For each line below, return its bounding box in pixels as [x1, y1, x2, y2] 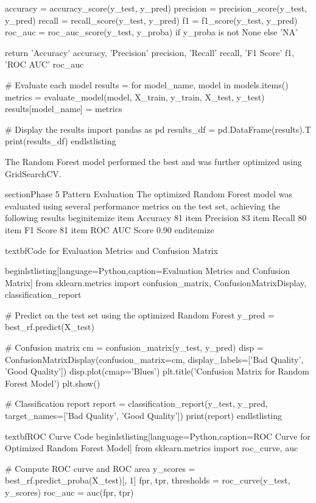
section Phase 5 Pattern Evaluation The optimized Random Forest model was [5, 188, 292, 200]
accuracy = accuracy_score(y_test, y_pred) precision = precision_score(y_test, [5, 2, 307, 14]
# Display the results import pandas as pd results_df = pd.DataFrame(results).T [5, 122, 311, 135]
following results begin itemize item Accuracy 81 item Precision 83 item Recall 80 [5, 211, 307, 224]
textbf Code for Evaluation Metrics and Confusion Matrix [5, 244, 219, 256]
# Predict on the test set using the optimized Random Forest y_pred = [5, 308, 275, 321]
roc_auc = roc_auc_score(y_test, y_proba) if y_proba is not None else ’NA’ [5, 26, 298, 38]
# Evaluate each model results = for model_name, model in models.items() [5, 78, 289, 91]
